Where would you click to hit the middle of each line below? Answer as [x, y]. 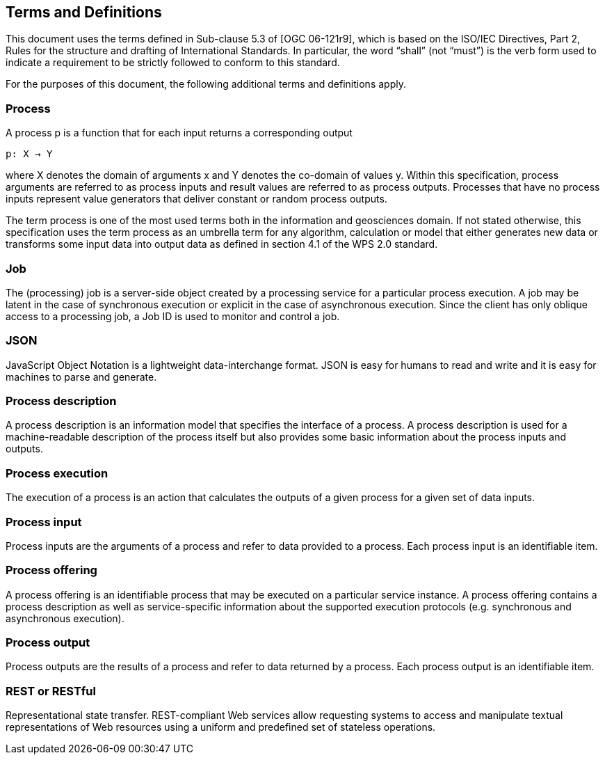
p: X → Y [29, 154]
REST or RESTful [51, 691]
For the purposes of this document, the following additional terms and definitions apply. [206, 84]
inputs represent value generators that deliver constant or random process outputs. [196, 199]
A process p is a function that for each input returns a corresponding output [179, 133]
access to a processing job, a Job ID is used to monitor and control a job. [173, 316]
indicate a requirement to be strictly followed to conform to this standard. [173, 63]
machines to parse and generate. [81, 377]
